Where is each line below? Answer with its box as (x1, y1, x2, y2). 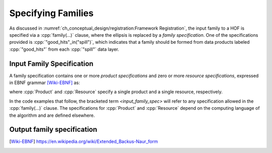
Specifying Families (9, 8, 94, 19)
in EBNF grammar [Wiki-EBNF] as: (9, 80, 80, 86)
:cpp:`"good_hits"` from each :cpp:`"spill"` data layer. (9, 46, 119, 52)
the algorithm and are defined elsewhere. (9, 112, 95, 118)
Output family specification (9, 125, 98, 134)
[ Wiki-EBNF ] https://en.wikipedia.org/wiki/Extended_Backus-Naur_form (9, 138, 158, 144)
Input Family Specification (9, 59, 94, 68)
